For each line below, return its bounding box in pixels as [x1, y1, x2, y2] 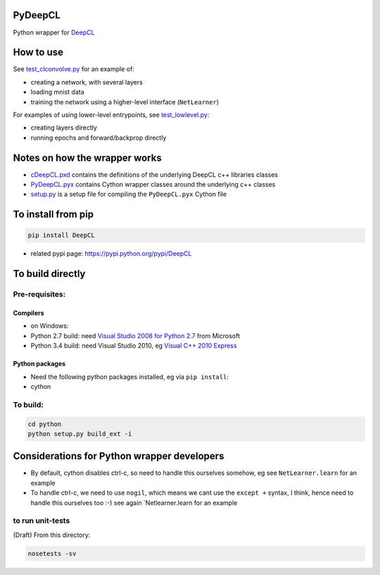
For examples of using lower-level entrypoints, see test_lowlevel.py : [13, 110, 210, 119]
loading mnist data [30, 88, 84, 97]
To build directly [13, 268, 86, 280]
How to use [13, 47, 63, 58]
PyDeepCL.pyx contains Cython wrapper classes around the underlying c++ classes [30, 180, 276, 189]
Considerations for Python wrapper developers [13, 450, 224, 462]
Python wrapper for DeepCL [13, 28, 95, 37]
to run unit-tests [13, 516, 70, 526]
